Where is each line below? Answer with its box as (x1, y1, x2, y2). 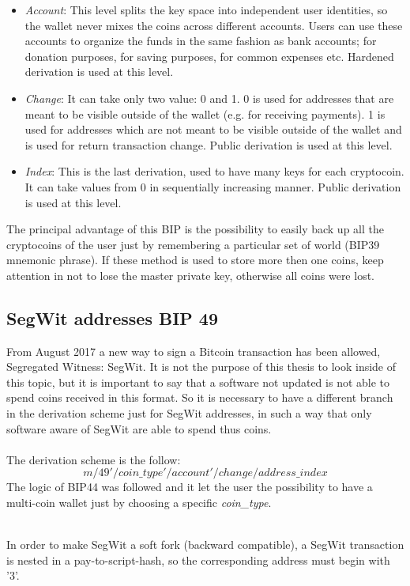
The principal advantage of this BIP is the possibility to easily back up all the (6, 221, 384, 237)
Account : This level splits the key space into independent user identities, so (24, 2, 388, 17)
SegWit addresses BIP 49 (6, 305, 219, 330)
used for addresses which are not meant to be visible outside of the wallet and (24, 121, 402, 138)
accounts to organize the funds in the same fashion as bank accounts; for (24, 32, 377, 49)
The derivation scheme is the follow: (6, 451, 181, 467)
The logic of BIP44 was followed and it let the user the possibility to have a (6, 478, 373, 495)
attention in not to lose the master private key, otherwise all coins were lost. (6, 267, 374, 283)
